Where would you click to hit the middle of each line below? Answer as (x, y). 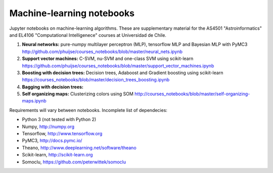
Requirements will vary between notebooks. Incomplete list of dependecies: (88, 110)
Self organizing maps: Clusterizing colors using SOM (78, 94)
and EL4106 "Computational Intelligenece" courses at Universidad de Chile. (88, 35)
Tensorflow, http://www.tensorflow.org (62, 134)
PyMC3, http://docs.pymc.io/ (52, 141)
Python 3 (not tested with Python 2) (59, 120)
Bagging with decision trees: (53, 87)
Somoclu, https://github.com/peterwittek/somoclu (74, 162)
